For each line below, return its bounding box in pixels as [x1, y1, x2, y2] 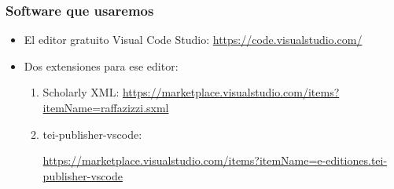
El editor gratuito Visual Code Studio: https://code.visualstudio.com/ [24, 31, 363, 48]
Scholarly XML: [42, 84, 120, 100]
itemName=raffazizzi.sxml [42, 100, 169, 115]
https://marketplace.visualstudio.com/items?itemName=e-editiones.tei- [42, 152, 388, 169]
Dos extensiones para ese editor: [24, 57, 179, 74]
